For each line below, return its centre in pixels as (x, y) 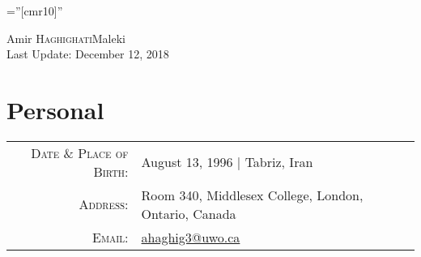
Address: (104, 204)
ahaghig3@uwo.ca (191, 237)
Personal (55, 109)
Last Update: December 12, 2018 (88, 54)
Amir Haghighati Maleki (66, 38)
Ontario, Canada (189, 213)
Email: (111, 237)
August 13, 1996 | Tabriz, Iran (227, 162)
